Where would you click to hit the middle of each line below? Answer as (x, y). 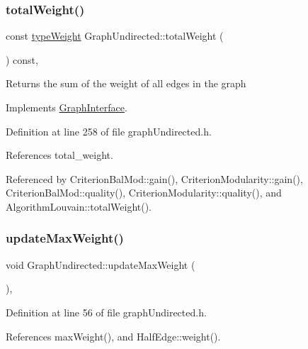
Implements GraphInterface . (67, 107)
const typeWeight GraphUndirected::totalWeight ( (115, 36)
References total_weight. (59, 155)
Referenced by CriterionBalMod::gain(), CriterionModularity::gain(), (154, 178)
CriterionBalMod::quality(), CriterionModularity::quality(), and (144, 193)
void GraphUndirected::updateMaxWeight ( (101, 264)
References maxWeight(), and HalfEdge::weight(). (113, 336)
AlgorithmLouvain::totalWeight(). (79, 206)
